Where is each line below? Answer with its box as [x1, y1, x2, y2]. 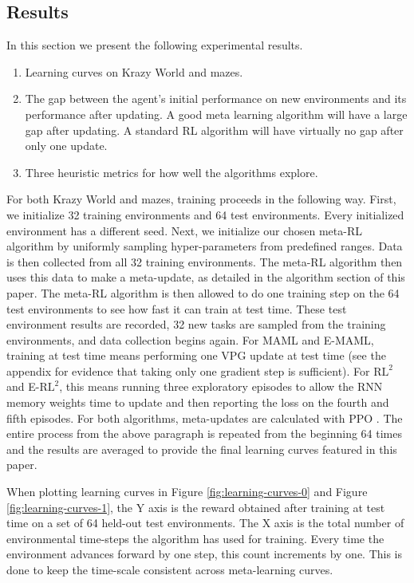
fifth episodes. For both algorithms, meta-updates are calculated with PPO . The [6, 409, 403, 426]
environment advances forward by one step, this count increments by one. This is [6, 546, 403, 562]
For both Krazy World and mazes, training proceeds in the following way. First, [6, 191, 396, 207]
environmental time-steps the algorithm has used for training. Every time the [6, 530, 384, 546]
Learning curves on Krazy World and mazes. [25, 63, 243, 80]
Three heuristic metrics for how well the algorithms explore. [25, 163, 318, 180]
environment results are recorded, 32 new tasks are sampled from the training [6, 316, 386, 333]
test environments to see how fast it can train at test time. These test [6, 300, 347, 317]
